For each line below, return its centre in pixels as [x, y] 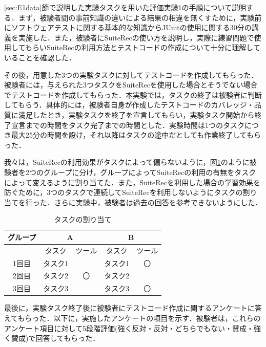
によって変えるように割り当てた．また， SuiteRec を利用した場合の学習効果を [132, 182]
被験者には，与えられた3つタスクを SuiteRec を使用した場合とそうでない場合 [131, 85]
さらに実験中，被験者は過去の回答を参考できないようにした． [158, 202]
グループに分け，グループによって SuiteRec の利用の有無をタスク [150, 172]
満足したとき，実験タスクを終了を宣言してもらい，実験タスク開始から [136, 114]
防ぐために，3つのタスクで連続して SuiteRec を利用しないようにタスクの [124, 192]
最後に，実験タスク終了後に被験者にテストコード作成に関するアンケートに [129, 308]
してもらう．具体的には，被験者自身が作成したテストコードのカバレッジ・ [129, 105]
